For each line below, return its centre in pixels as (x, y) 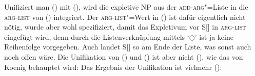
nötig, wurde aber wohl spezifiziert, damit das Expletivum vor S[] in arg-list (125, 27)
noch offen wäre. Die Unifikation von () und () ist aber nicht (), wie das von (124, 56)
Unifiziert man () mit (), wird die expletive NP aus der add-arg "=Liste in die (126, 7)
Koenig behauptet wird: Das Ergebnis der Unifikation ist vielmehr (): (113, 67)
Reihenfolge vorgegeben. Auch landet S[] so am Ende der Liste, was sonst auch (128, 47)
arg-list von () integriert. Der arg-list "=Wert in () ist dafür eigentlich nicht (125, 17)
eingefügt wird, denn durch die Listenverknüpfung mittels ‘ (97, 36)
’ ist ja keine (214, 36)
